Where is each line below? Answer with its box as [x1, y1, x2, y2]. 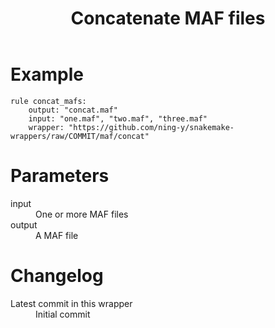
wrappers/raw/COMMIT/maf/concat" [10, 131, 150, 141]
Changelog [10, 265, 104, 287]
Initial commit [35, 308, 91, 320]
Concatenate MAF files [70, 7, 266, 30]
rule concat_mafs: [10, 96, 87, 106]
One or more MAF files [35, 208, 129, 220]
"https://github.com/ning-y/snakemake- [68, 122, 235, 132]
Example [10, 63, 84, 86]
